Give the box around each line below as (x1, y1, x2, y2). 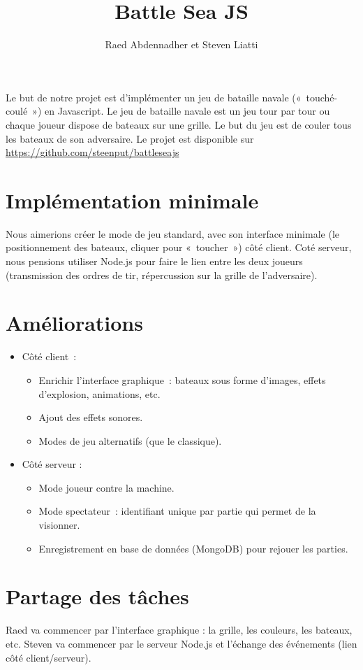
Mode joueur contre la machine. (38, 480, 175, 494)
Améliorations (6, 308, 143, 337)
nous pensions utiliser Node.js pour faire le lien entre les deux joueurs (6, 254, 303, 268)
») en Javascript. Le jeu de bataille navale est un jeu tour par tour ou (32, 104, 330, 118)
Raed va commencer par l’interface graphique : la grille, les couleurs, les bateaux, (6, 622, 353, 637)
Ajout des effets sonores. (38, 410, 143, 425)
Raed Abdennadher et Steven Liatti (105, 37, 258, 52)
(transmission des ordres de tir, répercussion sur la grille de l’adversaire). (6, 267, 318, 282)
